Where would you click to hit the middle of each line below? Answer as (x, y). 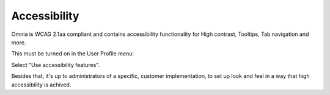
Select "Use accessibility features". (56, 65)
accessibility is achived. (41, 85)
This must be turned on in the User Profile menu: (73, 54)
